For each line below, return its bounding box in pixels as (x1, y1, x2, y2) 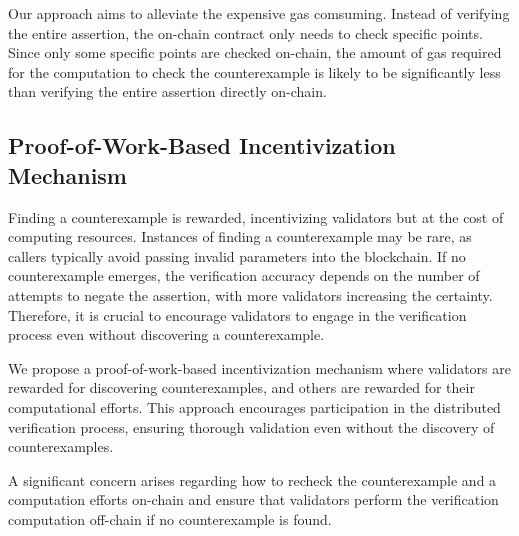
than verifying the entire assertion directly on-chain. (8, 81, 327, 102)
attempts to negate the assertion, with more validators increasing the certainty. (8, 284, 493, 305)
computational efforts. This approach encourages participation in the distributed (8, 396, 501, 417)
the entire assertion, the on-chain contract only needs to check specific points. (8, 22, 483, 43)
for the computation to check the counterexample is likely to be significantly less (8, 61, 501, 82)
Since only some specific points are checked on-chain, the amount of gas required (8, 42, 502, 63)
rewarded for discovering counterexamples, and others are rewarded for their (8, 377, 475, 398)
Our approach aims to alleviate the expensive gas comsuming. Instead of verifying (8, 3, 510, 23)
